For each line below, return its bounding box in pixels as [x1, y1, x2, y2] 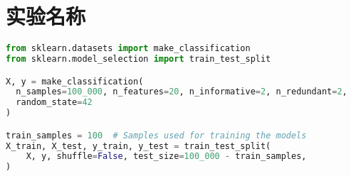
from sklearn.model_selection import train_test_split [6, 54, 271, 64]
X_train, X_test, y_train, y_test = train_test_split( [6, 141, 271, 151]
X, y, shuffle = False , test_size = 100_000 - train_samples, [26, 151, 307, 162]
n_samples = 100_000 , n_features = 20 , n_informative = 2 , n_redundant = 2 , [16, 87, 347, 97]
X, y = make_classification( [6, 76, 144, 87]
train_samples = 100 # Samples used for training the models [6, 130, 307, 141]
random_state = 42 [16, 97, 93, 108]
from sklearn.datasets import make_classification [6, 43, 251, 54]
